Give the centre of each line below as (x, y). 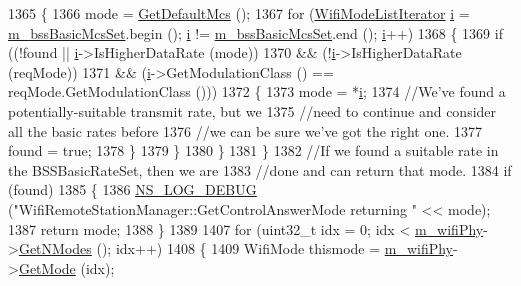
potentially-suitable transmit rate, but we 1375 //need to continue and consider (252, 110)
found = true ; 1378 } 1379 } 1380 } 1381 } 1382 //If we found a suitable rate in (253, 150)
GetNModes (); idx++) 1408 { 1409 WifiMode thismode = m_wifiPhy (235, 248)
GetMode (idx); (66, 267)
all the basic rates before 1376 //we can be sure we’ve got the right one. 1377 (245, 130)
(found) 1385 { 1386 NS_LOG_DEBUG (132, 189)
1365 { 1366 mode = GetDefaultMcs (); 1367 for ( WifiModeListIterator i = (239, 13)
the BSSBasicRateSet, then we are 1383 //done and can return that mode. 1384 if (260, 169)
